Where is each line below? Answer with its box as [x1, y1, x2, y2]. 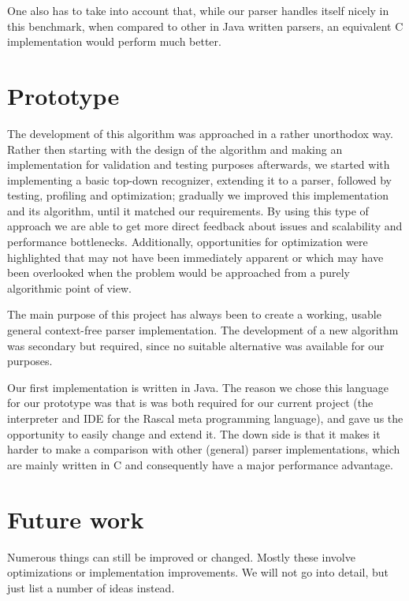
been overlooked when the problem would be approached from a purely [7, 264, 350, 281]
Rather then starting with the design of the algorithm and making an [7, 140, 343, 157]
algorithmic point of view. [7, 279, 132, 296]
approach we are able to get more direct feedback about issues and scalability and [7, 218, 403, 234]
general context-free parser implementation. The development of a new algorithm [7, 322, 399, 338]
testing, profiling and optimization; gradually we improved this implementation [7, 187, 389, 203]
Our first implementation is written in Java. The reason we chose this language [7, 379, 389, 395]
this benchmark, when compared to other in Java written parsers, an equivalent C [7, 17, 403, 34]
